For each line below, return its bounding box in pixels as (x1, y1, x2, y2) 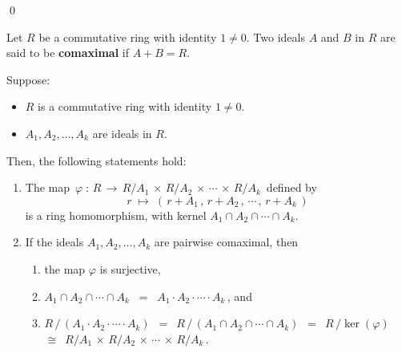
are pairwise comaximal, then (154, 233, 299, 250)
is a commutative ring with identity (38, 98, 212, 115)
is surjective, (99, 260, 161, 277)
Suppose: (6, 71, 50, 87)
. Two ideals (246, 28, 305, 45)
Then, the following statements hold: (6, 152, 187, 168)
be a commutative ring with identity (38, 28, 217, 45)
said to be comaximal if (6, 44, 129, 61)
